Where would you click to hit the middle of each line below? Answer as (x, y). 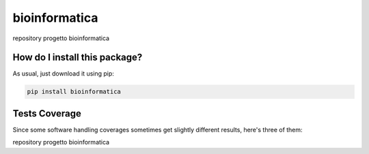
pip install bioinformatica (74, 92)
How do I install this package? (78, 58)
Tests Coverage (47, 113)
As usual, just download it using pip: (63, 74)
